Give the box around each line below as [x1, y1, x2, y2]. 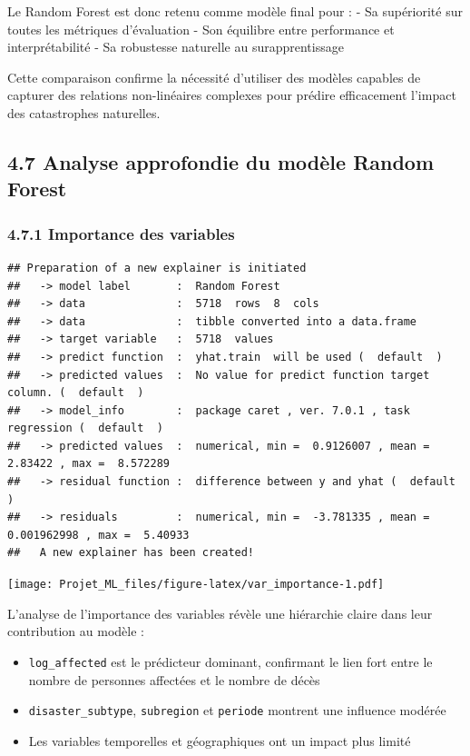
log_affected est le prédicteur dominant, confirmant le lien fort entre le [28, 652, 433, 671]
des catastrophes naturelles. [7, 103, 161, 122]
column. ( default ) [7, 386, 144, 400]
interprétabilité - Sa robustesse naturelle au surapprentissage [7, 37, 344, 56]
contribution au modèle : [7, 622, 144, 641]
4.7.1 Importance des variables [7, 222, 235, 244]
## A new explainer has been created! [7, 546, 255, 560]
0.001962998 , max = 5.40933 [7, 528, 190, 542]
